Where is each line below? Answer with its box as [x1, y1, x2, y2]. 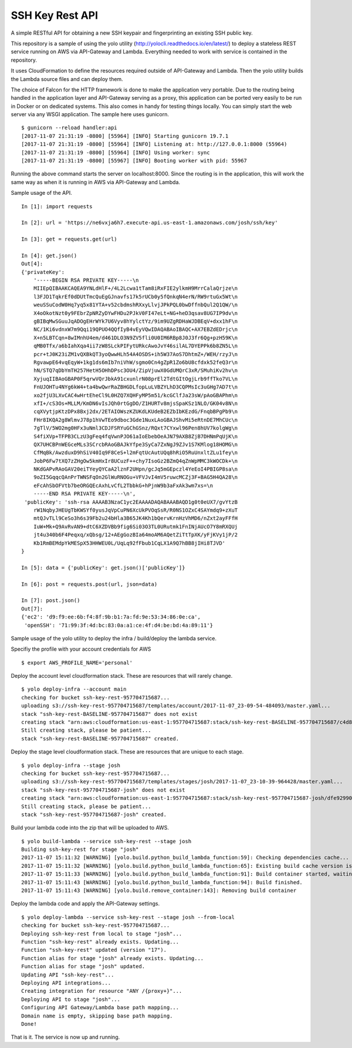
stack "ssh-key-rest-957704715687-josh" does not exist [21, 786, 185, 793]
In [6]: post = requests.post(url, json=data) [21, 581, 158, 587]
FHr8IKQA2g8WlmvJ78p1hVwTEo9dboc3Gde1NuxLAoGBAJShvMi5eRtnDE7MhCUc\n [33, 417, 238, 423]
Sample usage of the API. [11, 190, 73, 197]
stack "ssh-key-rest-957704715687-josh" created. [21, 811, 167, 818]
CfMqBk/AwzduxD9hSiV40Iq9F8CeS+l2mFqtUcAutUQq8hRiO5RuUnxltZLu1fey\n [33, 449, 238, 456]
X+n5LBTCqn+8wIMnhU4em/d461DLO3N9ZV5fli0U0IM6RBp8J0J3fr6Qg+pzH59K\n [33, 334, 238, 341]
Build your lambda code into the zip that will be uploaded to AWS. [11, 824, 170, 831]
